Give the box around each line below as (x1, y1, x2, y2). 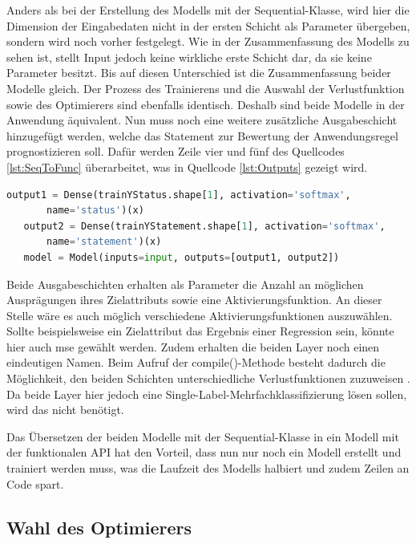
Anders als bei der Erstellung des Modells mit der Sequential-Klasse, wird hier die (6, 2, 410, 18)
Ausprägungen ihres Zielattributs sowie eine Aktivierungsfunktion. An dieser (6, 291, 382, 308)
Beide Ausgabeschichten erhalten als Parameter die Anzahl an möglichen (6, 275, 364, 292)
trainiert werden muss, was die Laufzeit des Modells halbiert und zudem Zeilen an (6, 460, 410, 477)
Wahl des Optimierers (6, 514, 192, 539)
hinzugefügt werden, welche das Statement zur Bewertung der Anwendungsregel (6, 127, 398, 144)
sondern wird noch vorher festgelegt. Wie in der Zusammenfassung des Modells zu (6, 33, 410, 50)
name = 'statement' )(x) (46, 236, 162, 248)
